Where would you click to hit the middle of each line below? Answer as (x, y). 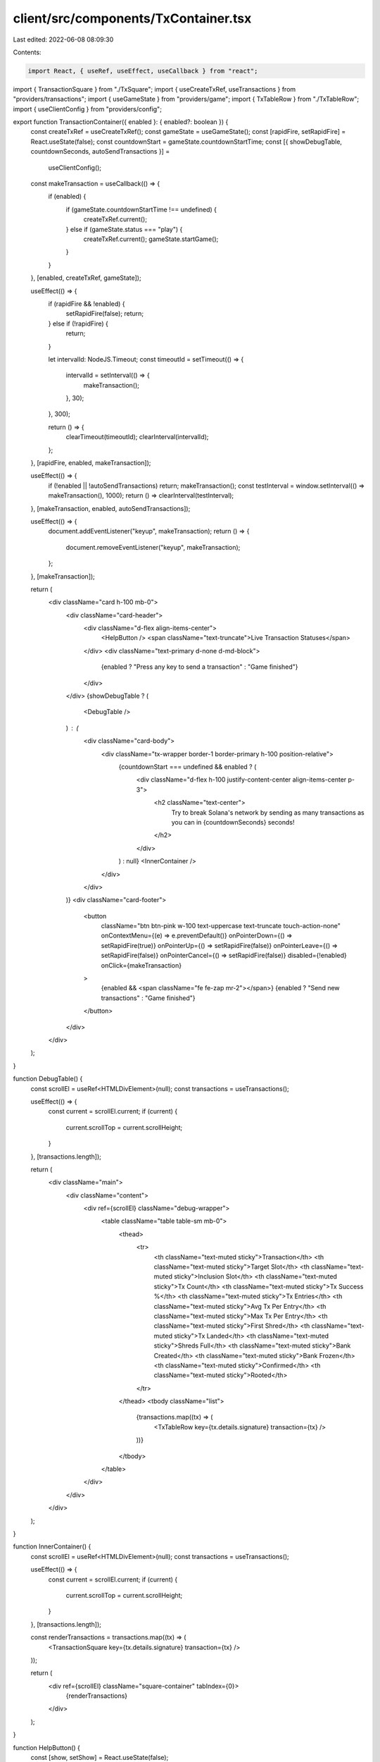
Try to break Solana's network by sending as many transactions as (268, 812)
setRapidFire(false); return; (105, 314)
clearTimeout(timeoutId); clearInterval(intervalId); (137, 437)
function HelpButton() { (47, 1747)
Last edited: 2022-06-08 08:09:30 (63, 39)
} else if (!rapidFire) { (78, 324)
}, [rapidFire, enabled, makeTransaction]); (91, 463)
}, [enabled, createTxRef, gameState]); (86, 278)
